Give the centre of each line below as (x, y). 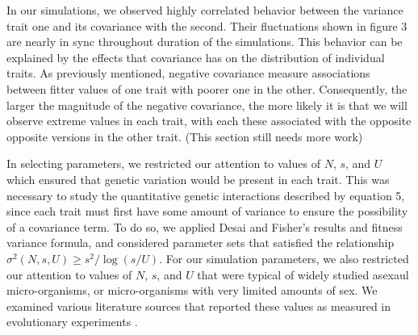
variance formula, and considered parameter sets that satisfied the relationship (201, 243)
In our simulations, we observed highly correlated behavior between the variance (205, 10)
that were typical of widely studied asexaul (303, 274)
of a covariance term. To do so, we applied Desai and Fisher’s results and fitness (205, 226)
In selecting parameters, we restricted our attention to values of (163, 163)
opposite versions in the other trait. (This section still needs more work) (185, 136)
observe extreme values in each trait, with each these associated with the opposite (209, 121)
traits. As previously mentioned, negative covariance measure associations (188, 73)
